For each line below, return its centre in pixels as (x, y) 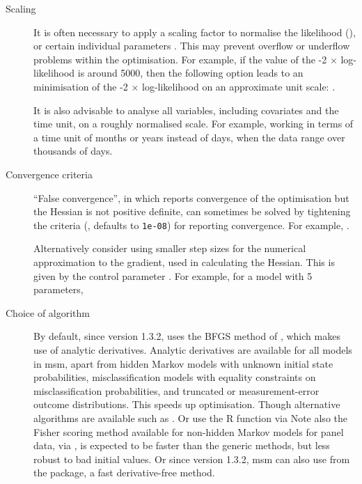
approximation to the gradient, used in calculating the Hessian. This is (184, 261)
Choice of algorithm (48, 312)
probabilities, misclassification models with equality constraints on (175, 377)
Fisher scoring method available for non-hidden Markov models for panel (189, 431)
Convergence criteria (49, 174)
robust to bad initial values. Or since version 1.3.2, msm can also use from (192, 459)
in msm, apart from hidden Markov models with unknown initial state (183, 363)
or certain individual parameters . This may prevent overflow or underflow (192, 46)
